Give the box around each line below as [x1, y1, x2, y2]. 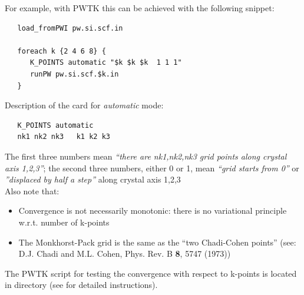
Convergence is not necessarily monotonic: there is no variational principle [18, 204, 287, 217]
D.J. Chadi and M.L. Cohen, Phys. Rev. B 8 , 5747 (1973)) [18, 247, 231, 260]
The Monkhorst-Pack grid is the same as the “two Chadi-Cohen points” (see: [18, 236, 296, 248]
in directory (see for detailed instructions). [5, 279, 158, 291]
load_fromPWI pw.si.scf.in [17, 24, 123, 32]
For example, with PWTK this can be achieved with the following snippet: [5, 2, 275, 14]
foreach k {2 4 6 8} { [17, 47, 106, 55]
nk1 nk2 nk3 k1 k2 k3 [17, 132, 110, 141]
